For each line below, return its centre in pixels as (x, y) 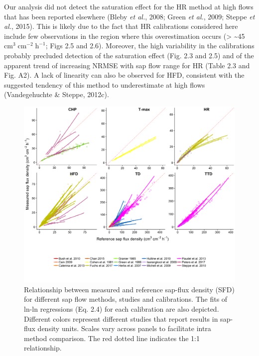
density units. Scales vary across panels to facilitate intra (124, 328)
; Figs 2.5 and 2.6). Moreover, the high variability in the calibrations (150, 46)
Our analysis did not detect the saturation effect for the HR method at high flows (129, 6)
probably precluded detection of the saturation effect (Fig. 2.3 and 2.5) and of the (129, 55)
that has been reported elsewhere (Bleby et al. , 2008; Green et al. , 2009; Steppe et (129, 16)
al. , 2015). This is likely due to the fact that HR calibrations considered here (121, 26)
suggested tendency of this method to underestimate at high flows (105, 84)
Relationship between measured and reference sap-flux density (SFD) (129, 289)
